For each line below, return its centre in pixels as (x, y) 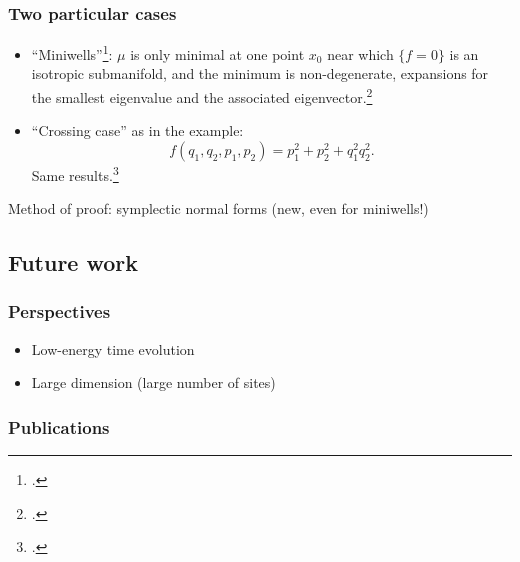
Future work (73, 262)
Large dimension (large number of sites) (153, 382)
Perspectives (59, 311)
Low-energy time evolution (113, 348)
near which (360, 53)
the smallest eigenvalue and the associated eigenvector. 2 (202, 95)
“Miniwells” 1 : (72, 52)
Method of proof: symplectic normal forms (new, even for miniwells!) (218, 208)
